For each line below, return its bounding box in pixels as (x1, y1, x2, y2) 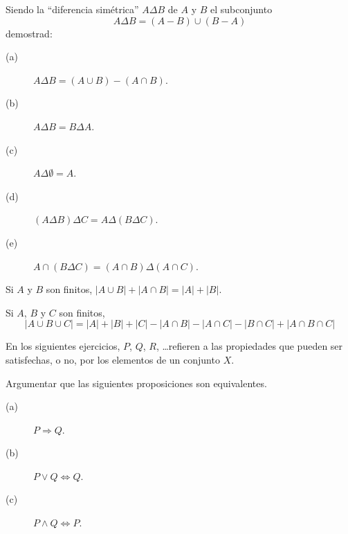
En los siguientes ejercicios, (6, 339, 120, 353)
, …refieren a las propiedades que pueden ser (156, 339, 343, 353)
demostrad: (6, 26, 53, 40)
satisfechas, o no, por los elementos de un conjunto (6, 352, 220, 366)
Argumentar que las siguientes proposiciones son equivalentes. (6, 375, 267, 390)
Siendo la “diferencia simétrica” (6, 2, 139, 16)
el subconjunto (210, 2, 273, 16)
